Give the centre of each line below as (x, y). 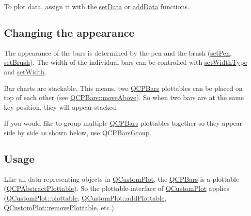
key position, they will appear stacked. (61, 107)
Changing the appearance (69, 32)
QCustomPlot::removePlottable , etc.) (59, 207)
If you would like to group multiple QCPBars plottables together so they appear (123, 123)
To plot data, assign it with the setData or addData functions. (97, 6)
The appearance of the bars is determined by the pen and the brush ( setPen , (118, 52)
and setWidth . (25, 71)
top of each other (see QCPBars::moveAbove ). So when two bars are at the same (124, 97)
